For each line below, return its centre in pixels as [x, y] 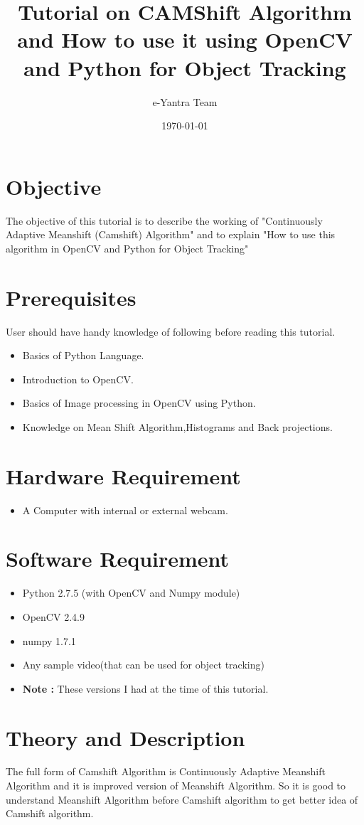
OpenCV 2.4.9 [53, 616]
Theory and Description [125, 737]
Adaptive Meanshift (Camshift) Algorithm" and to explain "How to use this [171, 234]
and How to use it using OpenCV [185, 39]
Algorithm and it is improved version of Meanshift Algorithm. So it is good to [176, 786]
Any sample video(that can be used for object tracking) [143, 665]
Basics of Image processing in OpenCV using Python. [139, 403]
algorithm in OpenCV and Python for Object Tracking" [127, 248]
